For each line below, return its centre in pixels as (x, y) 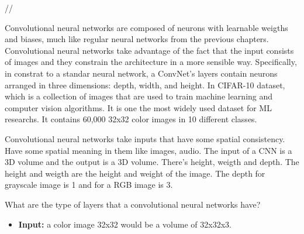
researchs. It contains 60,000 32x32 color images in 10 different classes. (131, 119)
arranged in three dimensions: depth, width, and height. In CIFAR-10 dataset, (145, 85)
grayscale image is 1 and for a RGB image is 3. (89, 185)
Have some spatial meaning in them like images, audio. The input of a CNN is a (148, 150)
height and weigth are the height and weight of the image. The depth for (135, 173)
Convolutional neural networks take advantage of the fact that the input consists (149, 50)
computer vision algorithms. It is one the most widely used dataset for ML (138, 107)
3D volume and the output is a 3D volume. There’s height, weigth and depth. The (152, 162)
